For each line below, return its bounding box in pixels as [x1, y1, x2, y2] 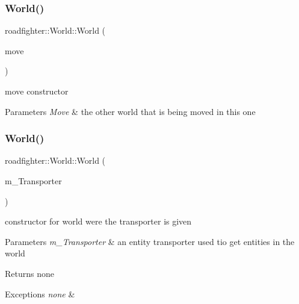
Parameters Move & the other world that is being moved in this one [5, 105, 256, 117]
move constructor [5, 85, 69, 97]
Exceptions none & [5, 287, 75, 300]
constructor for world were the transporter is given [5, 215, 192, 228]
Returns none [5, 267, 54, 279]
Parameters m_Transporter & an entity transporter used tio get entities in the [5, 235, 295, 247]
